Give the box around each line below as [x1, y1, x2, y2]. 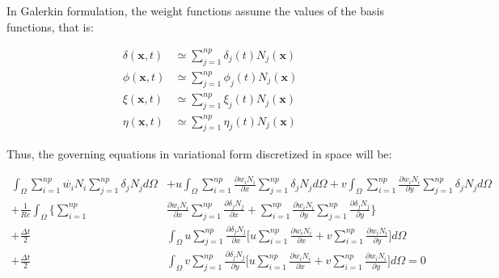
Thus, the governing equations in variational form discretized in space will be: [6, 145, 392, 162]
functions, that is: [6, 18, 94, 35]
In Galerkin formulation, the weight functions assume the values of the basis [6, 2, 384, 19]
